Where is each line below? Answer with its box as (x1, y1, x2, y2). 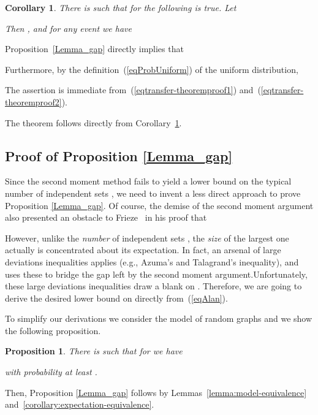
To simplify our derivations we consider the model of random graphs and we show (5, 312, 312, 325)
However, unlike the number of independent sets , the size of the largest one (5, 231, 289, 244)
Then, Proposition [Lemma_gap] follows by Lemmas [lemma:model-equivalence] (5, 386, 307, 398)
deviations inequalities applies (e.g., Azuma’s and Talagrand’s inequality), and (5, 255, 299, 268)
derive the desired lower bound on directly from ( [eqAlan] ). (5, 291, 228, 304)
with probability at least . (5, 365, 97, 378)
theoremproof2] (5, 95, 62, 108)
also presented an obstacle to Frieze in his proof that (5, 211, 207, 224)
